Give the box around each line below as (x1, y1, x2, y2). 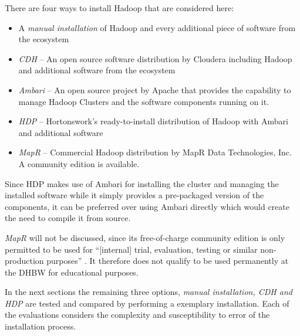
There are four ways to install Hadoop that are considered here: (5, 2, 234, 13)
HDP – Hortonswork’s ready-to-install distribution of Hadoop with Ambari (18, 115, 288, 127)
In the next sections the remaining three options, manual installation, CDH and (5, 286, 292, 298)
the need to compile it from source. (5, 212, 131, 224)
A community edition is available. (18, 157, 140, 169)
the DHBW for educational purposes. (5, 266, 139, 278)
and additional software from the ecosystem (18, 64, 176, 76)
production (5, 254, 44, 267)
